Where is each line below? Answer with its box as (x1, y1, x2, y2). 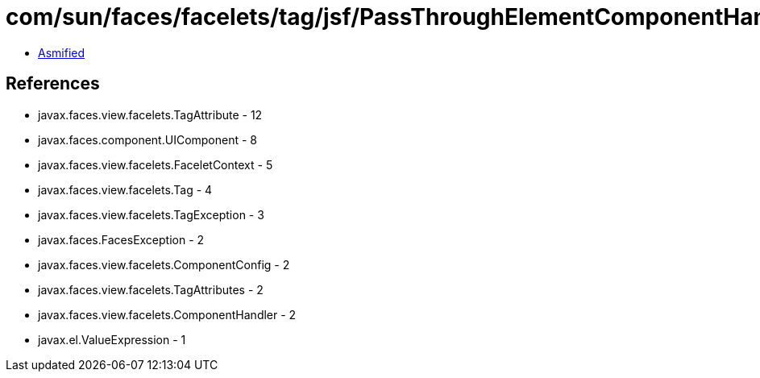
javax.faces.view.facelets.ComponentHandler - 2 (38, 307, 297, 322)
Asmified (38, 45, 85, 60)
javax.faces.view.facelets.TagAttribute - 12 (38, 107, 263, 122)
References (6, 73, 100, 94)
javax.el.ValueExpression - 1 (38, 332, 186, 347)
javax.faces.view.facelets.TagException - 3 (38, 207, 264, 222)
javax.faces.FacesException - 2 (38, 232, 205, 247)
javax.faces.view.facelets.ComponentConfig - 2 (38, 257, 290, 272)
